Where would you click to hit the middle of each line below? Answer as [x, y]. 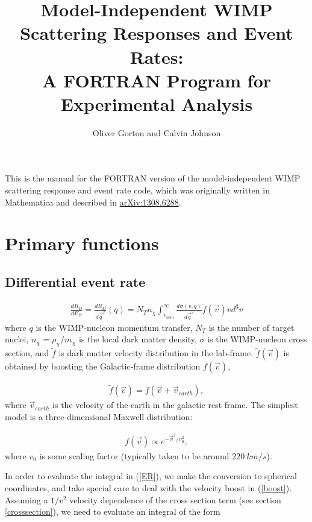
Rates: [157, 56]
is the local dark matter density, [138, 339]
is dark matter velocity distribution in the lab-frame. [156, 353]
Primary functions [82, 243]
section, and [27, 353]
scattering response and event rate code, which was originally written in [137, 190]
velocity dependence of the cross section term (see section [175, 499]
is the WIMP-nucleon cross [257, 339]
